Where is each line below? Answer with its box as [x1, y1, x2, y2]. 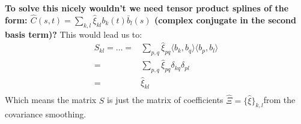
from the [263, 93, 296, 106]
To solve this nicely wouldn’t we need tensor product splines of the [5, 2, 289, 14]
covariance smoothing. [5, 108, 87, 120]
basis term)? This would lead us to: [5, 28, 142, 40]
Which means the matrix [5, 93, 97, 106]
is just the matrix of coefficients [107, 93, 223, 106]
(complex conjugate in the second [154, 13, 296, 26]
